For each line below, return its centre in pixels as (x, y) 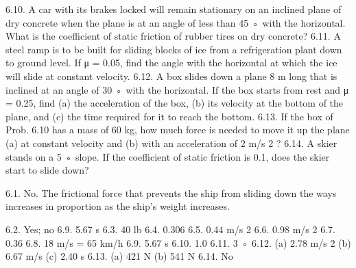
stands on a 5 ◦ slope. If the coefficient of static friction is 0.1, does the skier (168, 156)
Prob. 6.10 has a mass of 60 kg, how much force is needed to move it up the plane (178, 130)
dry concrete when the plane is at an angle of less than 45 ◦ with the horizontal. (176, 22)
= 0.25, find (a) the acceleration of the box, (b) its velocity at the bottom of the (175, 103)
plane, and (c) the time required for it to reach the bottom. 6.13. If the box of (169, 116)
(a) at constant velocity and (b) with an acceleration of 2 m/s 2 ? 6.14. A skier (171, 143)
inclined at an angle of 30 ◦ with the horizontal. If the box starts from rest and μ (177, 89)
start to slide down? (47, 170)
